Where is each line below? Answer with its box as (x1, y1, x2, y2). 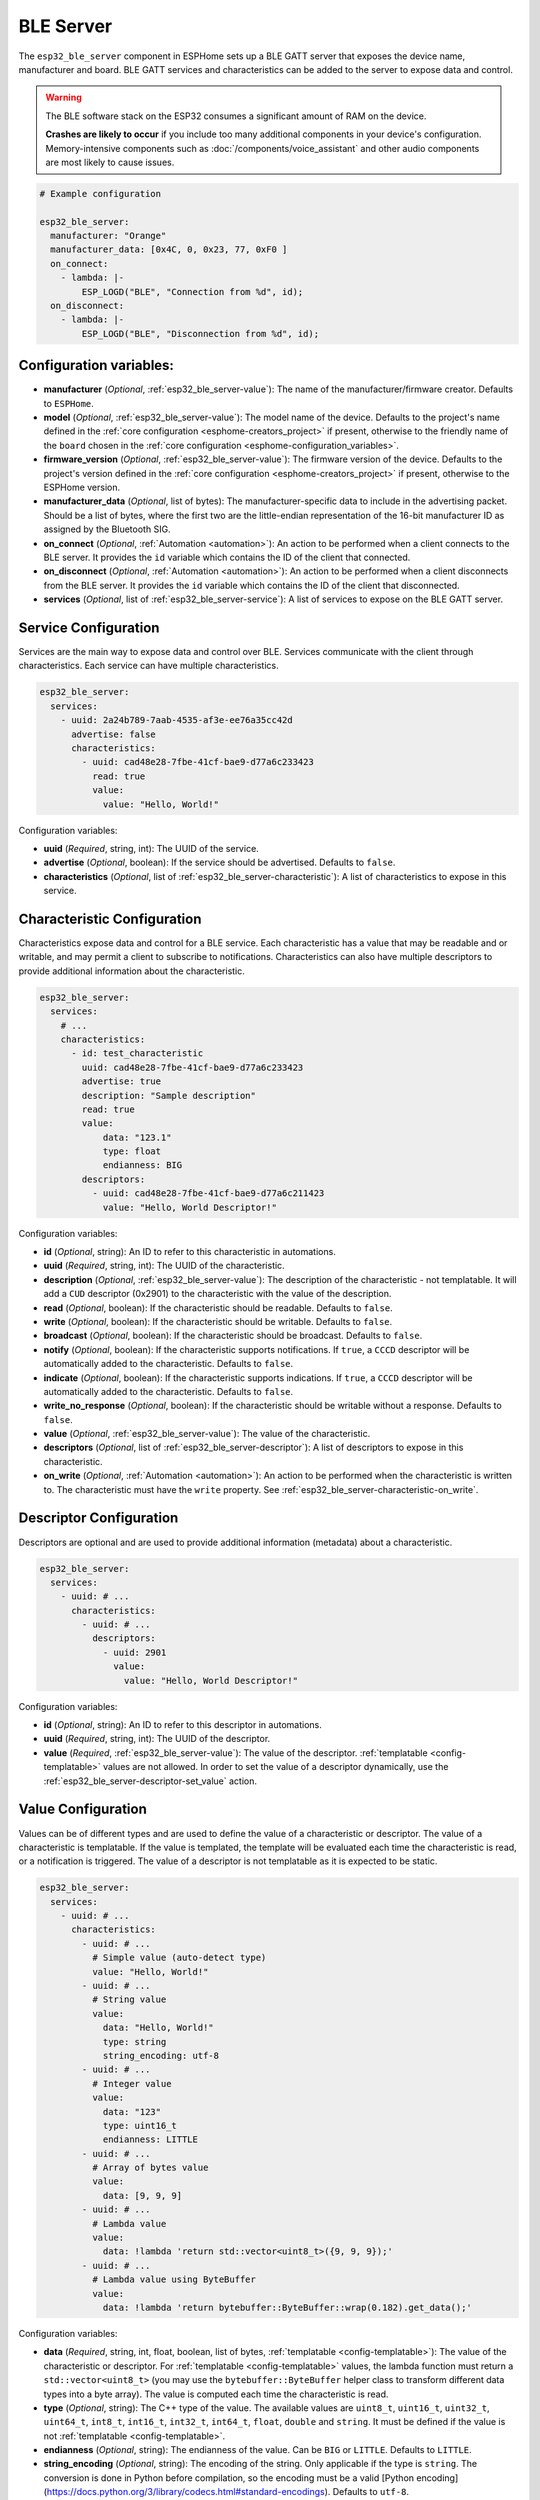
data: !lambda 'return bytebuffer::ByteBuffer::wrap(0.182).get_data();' (102, 2301, 472, 2313)
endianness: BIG (102, 1160, 183, 1171)
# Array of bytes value (91, 2162, 209, 2174)
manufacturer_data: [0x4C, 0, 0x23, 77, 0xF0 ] (50, 244, 288, 255)
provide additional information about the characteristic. (18, 965, 245, 977)
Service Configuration (18, 619, 160, 636)
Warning (45, 91, 82, 104)
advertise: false (71, 728, 157, 740)
